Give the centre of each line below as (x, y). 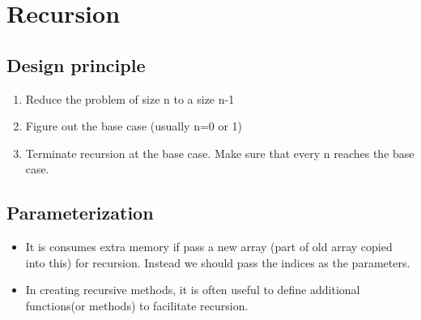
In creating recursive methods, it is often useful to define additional (193, 290)
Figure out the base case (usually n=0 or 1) (134, 126)
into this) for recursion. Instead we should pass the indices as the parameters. (218, 262)
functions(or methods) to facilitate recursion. (137, 305)
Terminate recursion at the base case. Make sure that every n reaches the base (220, 153)
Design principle (76, 64)
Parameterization (80, 213)
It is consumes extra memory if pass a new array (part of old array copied (209, 247)
